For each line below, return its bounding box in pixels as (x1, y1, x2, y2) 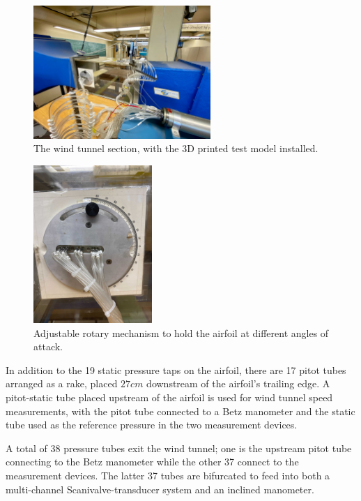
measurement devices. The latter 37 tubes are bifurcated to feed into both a (6, 468, 330, 483)
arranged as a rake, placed (6, 376, 118, 391)
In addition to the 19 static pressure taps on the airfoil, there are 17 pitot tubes (6, 362, 346, 377)
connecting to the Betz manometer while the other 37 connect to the (6, 454, 299, 469)
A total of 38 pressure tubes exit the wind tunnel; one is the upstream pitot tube (6, 440, 352, 455)
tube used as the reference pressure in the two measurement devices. (6, 417, 298, 432)
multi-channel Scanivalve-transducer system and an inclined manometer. (6, 481, 314, 496)
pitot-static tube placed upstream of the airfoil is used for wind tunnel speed (6, 390, 333, 405)
